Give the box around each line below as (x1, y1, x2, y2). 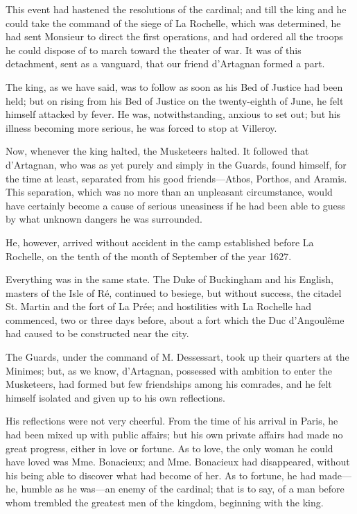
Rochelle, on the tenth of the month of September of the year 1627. (6, 248, 292, 263)
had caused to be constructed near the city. (6, 326, 189, 341)
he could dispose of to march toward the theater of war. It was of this (6, 42, 302, 57)
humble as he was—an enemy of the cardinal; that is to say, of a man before (21, 481, 345, 496)
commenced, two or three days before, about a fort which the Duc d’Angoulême (6, 312, 345, 327)
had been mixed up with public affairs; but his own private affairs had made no (6, 427, 343, 442)
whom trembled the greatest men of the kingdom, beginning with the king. (6, 495, 324, 509)
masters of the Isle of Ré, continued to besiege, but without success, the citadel (6, 285, 342, 300)
